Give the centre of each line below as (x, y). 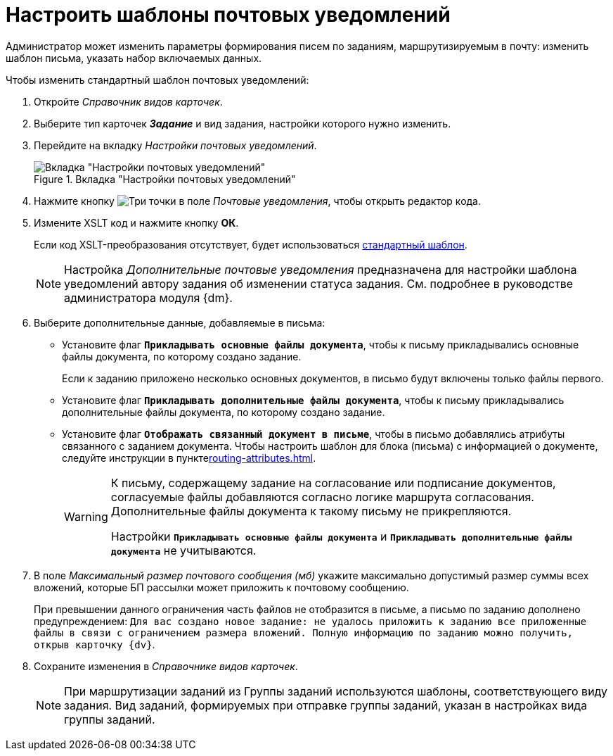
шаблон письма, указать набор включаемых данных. (134, 58)
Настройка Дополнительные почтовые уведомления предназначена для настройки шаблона (321, 269)
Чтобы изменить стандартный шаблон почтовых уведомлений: (157, 80)
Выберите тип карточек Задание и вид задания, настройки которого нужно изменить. (243, 123)
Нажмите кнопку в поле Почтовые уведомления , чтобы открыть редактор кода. (258, 201)
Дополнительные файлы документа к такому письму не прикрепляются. (311, 511)
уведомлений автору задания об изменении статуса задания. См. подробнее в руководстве (319, 283)
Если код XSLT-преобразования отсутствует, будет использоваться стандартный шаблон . (251, 244)
